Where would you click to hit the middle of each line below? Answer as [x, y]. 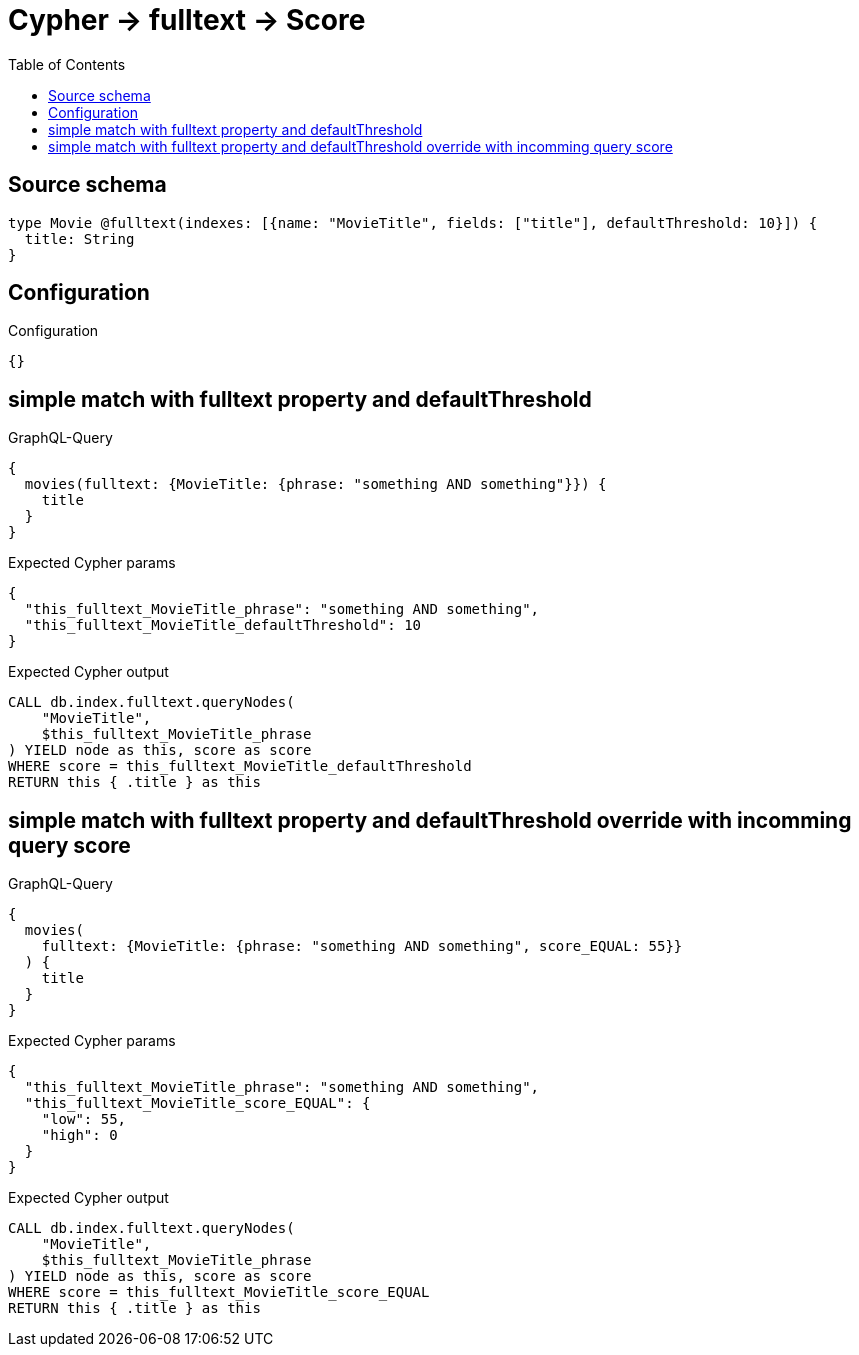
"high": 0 [79, 1135]
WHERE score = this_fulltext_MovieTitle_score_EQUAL [219, 1292]
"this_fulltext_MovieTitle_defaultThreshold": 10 [223, 625]
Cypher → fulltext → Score [187, 20]
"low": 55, [84, 1119]
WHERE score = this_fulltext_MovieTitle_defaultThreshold [240, 766]
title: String [79, 238]
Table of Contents [67, 64]
